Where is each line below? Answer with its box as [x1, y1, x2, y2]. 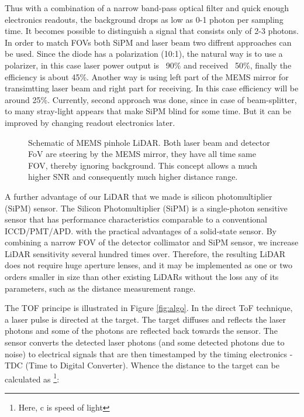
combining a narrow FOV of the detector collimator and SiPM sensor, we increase [5, 236, 299, 248]
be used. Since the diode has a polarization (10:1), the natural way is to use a [5, 47, 283, 60]
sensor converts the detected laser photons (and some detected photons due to [5, 336, 285, 348]
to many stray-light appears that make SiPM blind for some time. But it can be [5, 105, 291, 117]
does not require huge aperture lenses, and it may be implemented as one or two [5, 259, 293, 271]
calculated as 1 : [5, 371, 60, 385]
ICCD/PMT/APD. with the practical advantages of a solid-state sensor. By [5, 224, 277, 237]
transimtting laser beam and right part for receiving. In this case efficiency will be [5, 82, 299, 94]
